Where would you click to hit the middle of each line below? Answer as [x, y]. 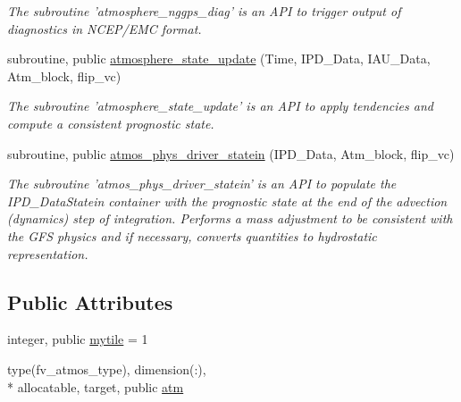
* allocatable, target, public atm [96, 386]
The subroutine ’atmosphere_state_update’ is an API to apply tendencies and [220, 106]
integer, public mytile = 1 [78, 339]
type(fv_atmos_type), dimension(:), [107, 368]
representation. [48, 253]
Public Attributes [90, 301]
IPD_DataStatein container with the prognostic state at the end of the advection [227, 201]
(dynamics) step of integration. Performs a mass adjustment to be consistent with [230, 218]
